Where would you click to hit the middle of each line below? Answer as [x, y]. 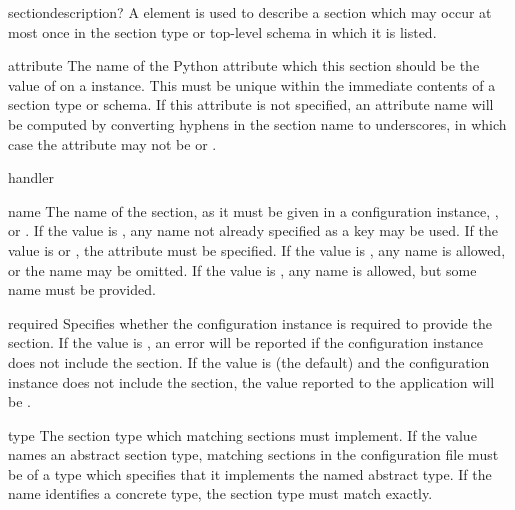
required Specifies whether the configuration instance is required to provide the [250, 322]
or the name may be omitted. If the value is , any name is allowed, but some [242, 269]
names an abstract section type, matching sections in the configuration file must [253, 454]
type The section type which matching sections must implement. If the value [242, 434]
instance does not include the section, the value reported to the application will [251, 381]
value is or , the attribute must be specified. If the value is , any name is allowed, [257, 249]
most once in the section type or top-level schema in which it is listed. [222, 31]
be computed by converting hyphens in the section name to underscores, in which [257, 123]
